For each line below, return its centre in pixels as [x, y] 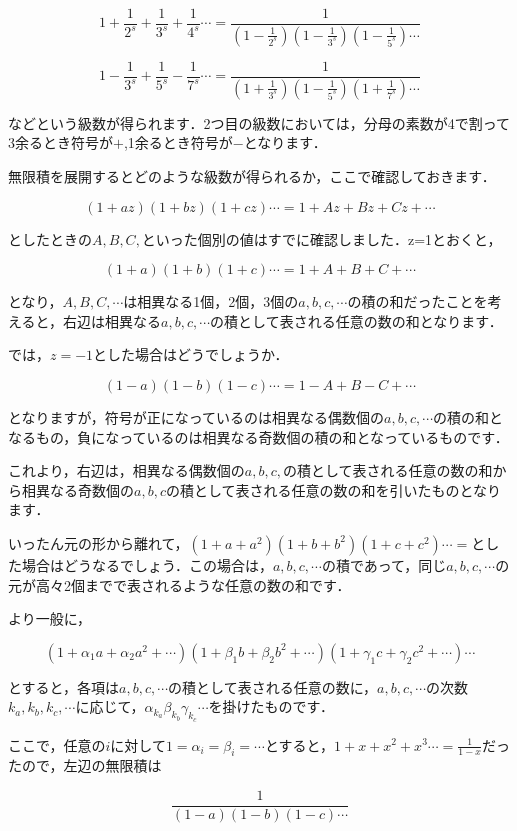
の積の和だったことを [417, 301]
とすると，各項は [64, 686]
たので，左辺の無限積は [85, 765]
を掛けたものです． [271, 706]
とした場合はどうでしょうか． [191, 354]
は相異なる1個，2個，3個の [211, 301]
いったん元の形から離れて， [98, 542]
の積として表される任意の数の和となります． [356, 320]
